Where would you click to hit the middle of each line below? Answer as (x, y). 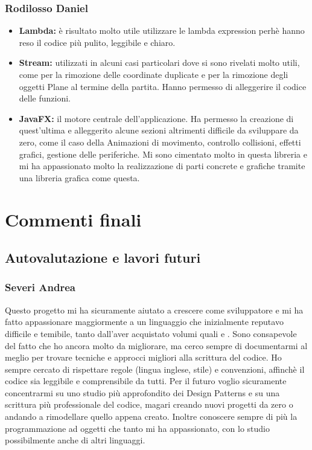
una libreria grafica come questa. (79, 177)
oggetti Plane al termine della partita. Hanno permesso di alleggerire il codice (163, 86)
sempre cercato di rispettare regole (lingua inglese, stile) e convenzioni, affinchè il (155, 369)
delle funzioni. (45, 98)
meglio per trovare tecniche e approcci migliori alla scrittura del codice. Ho (143, 357)
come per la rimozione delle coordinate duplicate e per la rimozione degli (154, 74)
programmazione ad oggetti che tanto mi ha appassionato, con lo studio (137, 428)
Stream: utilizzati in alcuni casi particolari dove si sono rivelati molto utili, (159, 63)
